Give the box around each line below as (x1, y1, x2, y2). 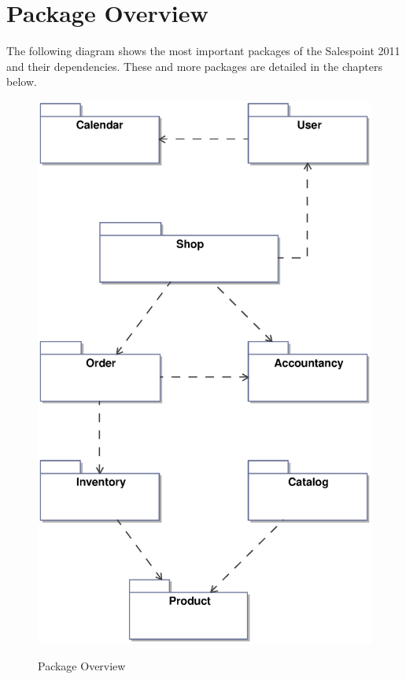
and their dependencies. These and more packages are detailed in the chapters (6, 58, 382, 74)
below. (6, 73, 37, 90)
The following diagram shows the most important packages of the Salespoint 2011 (6, 43, 400, 59)
